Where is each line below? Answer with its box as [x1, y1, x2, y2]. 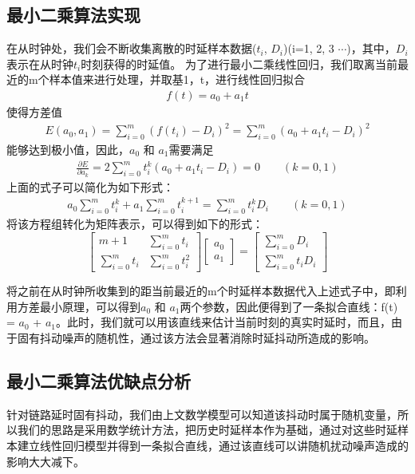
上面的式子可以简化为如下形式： [6, 178, 174, 195]
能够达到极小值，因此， [6, 140, 129, 157]
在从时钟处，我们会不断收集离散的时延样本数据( [6, 40, 257, 57]
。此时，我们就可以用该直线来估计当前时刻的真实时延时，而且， [55, 314, 391, 330]
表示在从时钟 [6, 55, 73, 72]
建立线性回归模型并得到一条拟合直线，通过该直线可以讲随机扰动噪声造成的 [17, 437, 409, 454]
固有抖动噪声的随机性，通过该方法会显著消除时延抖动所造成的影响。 [17, 330, 375, 346]
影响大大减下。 [6, 452, 85, 469]
